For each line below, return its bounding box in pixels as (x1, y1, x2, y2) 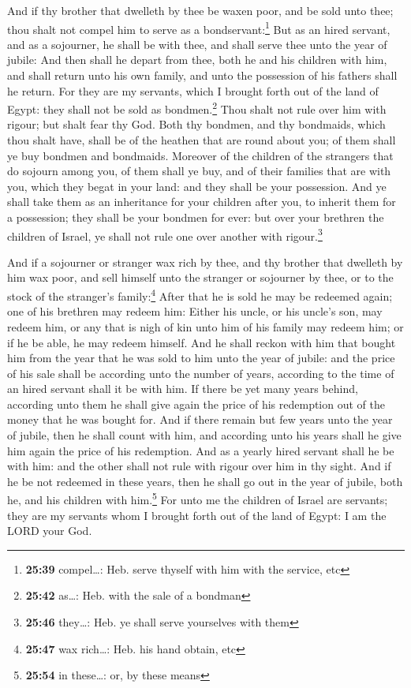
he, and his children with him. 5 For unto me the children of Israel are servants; (7, 489, 388, 508)
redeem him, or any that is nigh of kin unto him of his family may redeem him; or (7, 318, 404, 335)
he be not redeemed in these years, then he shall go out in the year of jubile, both (7, 473, 403, 489)
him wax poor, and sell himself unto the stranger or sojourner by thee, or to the (7, 269, 394, 286)
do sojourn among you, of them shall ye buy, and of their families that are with (7, 163, 391, 179)
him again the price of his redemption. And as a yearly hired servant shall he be (7, 442, 394, 458)
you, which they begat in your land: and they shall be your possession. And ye (7, 178, 387, 194)
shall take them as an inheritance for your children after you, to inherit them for (7, 193, 396, 210)
